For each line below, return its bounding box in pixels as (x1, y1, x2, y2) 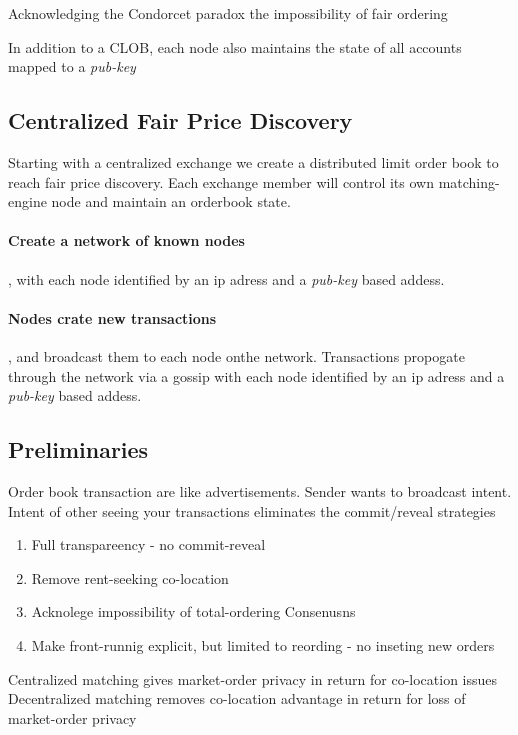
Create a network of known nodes (8, 230, 245, 251)
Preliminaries (8, 434, 149, 465)
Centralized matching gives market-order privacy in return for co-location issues (8, 668, 498, 689)
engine (8, 191, 47, 212)
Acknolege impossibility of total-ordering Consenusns (31, 601, 356, 622)
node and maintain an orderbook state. (51, 191, 291, 212)
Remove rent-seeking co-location (31, 567, 229, 588)
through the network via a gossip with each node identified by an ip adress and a (8, 365, 505, 386)
